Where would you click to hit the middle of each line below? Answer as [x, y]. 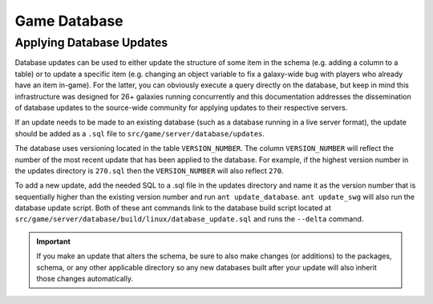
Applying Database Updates [91, 43]
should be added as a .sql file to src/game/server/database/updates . [140, 133]
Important [54, 241]
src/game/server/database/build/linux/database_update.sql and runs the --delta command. [189, 219]
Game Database [69, 21]
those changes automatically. [85, 279]
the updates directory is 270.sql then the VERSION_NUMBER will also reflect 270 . [149, 170]
